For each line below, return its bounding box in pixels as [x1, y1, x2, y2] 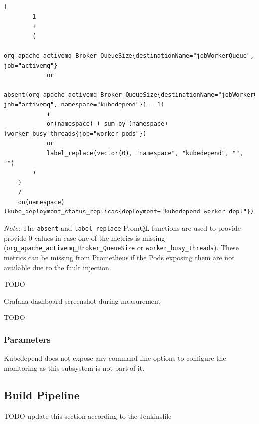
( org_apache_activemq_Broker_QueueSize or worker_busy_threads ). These [4, 242, 239, 253]
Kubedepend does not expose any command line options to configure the [4, 353, 226, 363]
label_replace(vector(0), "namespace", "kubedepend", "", [46, 149, 243, 157]
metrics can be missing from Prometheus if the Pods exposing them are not [4, 252, 235, 262]
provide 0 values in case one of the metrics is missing [4, 232, 165, 243]
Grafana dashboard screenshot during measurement [4, 295, 161, 306]
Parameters [4, 333, 51, 345]
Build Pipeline [4, 387, 80, 402]
